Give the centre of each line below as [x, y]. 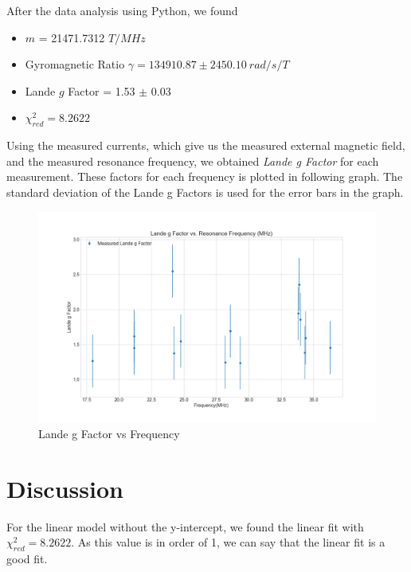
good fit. [27, 559]
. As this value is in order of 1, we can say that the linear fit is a [228, 542]
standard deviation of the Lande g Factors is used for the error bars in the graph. [205, 192]
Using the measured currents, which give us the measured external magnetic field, [206, 145]
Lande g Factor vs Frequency [109, 434]
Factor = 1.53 [102, 90]
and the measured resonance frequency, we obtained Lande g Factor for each [193, 161]
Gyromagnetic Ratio [75, 64]
